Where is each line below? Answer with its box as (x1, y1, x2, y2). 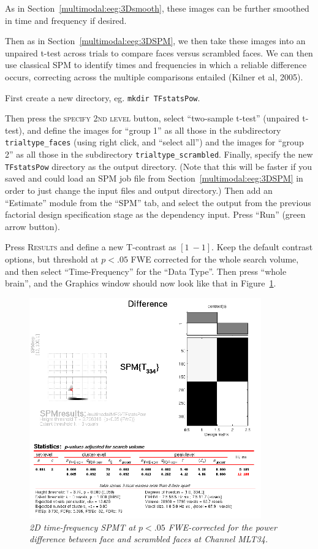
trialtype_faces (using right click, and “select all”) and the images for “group (5, 136, 304, 148)
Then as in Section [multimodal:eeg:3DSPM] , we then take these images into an (5, 34, 306, 47)
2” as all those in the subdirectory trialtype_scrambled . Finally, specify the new (5, 148, 313, 161)
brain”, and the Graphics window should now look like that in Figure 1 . (5, 277, 276, 290)
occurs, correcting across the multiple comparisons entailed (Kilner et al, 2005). (5, 70, 303, 83)
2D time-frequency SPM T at (29, 520, 136, 533)
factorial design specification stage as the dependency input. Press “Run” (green (5, 208, 306, 221)
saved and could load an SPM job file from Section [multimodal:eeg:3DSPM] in (5, 172, 303, 185)
